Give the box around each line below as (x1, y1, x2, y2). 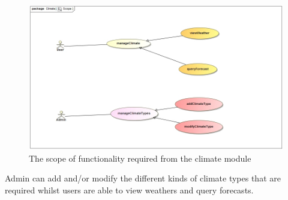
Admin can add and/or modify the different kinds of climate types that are (5, 172, 281, 184)
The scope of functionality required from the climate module (29, 151, 251, 164)
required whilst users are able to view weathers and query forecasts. (5, 184, 254, 196)
